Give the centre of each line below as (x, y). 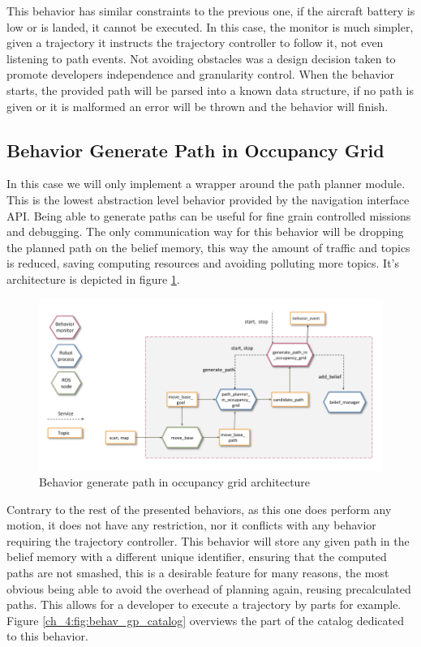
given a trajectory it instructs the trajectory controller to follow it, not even (195, 43)
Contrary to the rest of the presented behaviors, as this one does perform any (199, 509)
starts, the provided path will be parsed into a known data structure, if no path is (210, 90)
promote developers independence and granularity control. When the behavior (200, 74)
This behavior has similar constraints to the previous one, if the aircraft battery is (211, 11)
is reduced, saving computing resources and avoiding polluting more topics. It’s (203, 263)
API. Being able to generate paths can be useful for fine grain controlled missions (209, 215)
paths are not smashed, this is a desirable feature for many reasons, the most (198, 573)
